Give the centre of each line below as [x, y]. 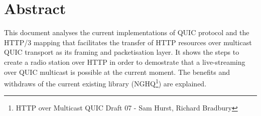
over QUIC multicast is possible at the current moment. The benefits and [117, 72]
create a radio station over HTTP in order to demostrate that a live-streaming [125, 62]
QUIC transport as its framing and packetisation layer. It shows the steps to [122, 52]
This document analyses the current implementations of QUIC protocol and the [127, 32]
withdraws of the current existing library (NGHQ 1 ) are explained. [105, 83]
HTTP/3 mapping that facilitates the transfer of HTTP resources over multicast [128, 42]
